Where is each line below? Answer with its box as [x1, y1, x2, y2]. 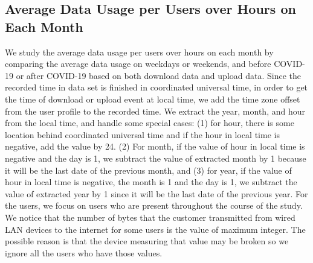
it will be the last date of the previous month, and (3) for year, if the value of [5, 163, 292, 176]
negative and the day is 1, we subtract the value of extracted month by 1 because [5, 151, 306, 164]
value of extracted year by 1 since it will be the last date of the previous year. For [5, 187, 308, 200]
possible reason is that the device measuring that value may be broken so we [5, 235, 289, 247]
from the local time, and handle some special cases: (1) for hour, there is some [5, 116, 294, 129]
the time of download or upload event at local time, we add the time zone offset [5, 92, 300, 105]
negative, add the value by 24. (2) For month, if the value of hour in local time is [5, 140, 305, 153]
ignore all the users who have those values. [5, 246, 163, 259]
